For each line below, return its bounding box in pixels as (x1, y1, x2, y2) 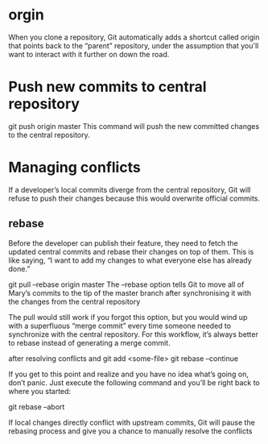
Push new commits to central (8, 78, 207, 96)
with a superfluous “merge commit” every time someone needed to (8, 321, 232, 330)
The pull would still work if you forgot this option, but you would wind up (8, 312, 248, 322)
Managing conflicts (8, 159, 141, 176)
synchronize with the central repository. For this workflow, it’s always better (8, 329, 259, 339)
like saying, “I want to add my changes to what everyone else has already (8, 255, 252, 265)
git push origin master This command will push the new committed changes (8, 121, 260, 131)
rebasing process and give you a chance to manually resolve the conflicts (8, 425, 253, 436)
